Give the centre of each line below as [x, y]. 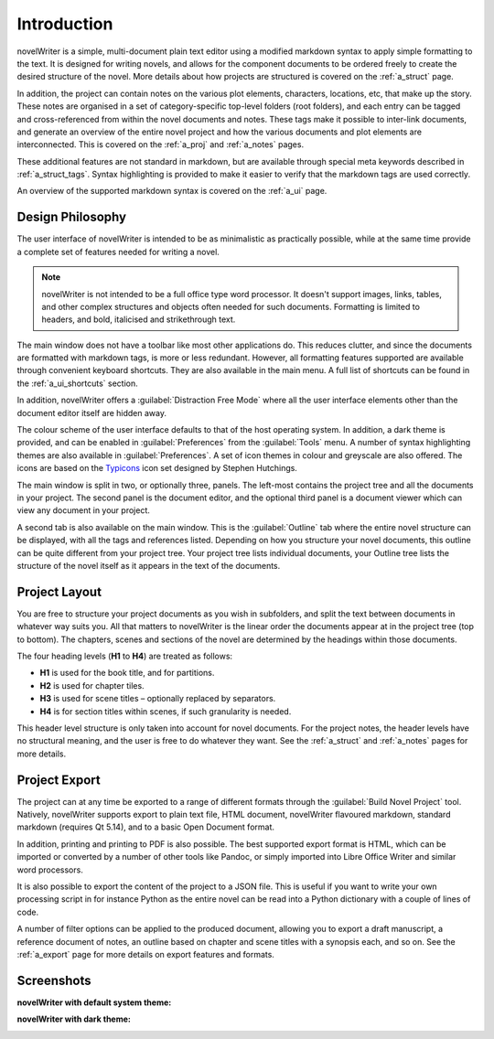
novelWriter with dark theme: [74, 1019]
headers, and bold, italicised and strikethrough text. [139, 319]
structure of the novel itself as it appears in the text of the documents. [149, 565]
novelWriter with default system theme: [94, 1002]
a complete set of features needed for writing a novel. [118, 252]
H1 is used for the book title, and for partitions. [127, 673]
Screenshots [54, 980]
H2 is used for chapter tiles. [92, 685]
